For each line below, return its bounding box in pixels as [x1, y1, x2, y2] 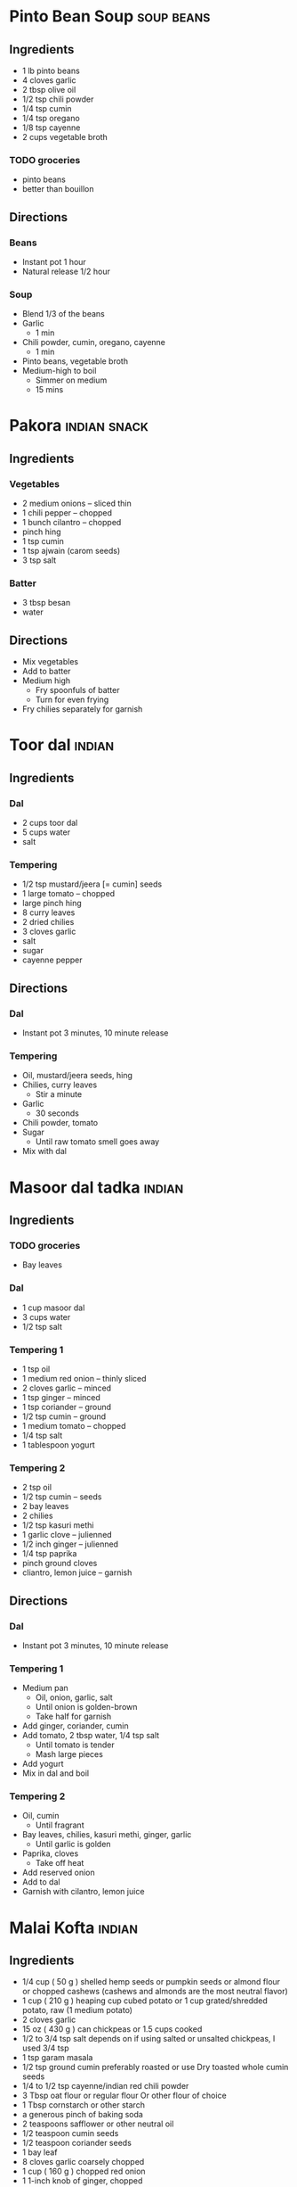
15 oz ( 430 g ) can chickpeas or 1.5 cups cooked [21, 2024, 203, 2034]
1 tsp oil [21, 1363, 51, 1374]
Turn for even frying [35, 694, 109, 706]
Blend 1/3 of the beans [21, 309, 105, 319]
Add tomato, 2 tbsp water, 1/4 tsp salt [21, 1730, 160, 1741]
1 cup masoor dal [21, 1302, 85, 1313]
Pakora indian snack [9, 416, 149, 436]
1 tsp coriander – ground [21, 1401, 112, 1412]
